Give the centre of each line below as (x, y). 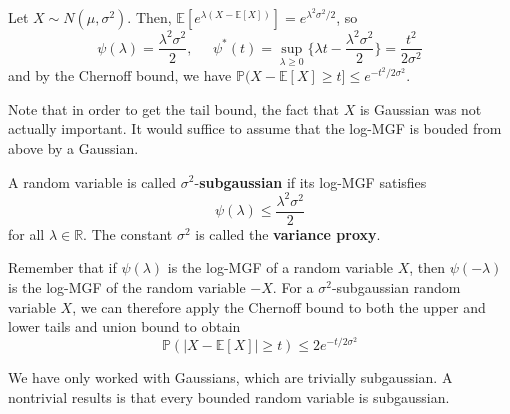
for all (26, 233)
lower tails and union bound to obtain (124, 326)
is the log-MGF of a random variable (280, 267)
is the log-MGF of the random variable (127, 286)
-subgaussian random (396, 286)
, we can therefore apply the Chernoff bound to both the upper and (279, 306)
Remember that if (62, 267)
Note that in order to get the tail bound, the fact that (174, 108)
